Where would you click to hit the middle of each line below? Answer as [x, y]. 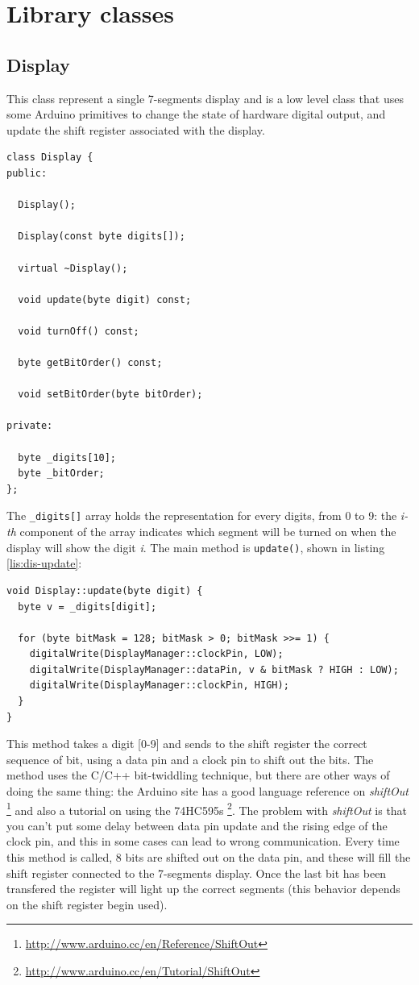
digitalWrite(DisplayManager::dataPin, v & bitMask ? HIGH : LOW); [214, 669]
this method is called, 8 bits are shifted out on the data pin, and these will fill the [209, 857]
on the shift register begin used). [87, 904]
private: [30, 426]
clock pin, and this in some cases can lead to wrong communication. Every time [203, 841]
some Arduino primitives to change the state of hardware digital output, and [196, 114]
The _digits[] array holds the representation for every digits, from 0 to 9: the [202, 515]
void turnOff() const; [79, 331]
